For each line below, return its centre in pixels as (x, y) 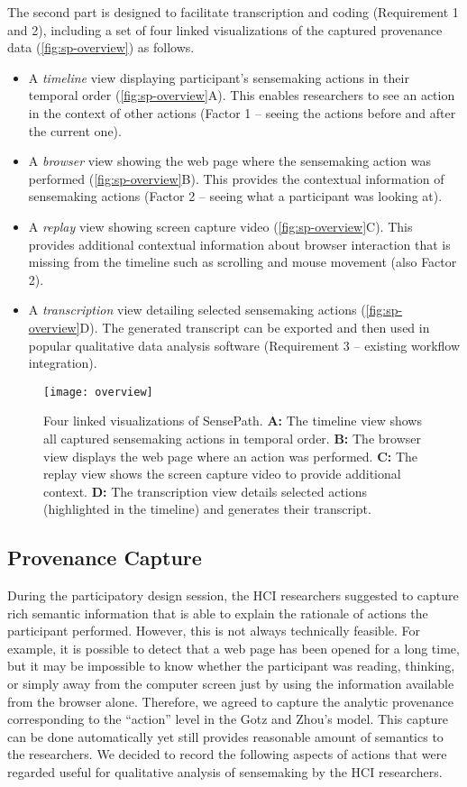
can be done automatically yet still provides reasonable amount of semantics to (225, 736)
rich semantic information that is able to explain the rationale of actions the (218, 613)
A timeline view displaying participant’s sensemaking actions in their (219, 77)
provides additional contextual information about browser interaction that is (239, 244)
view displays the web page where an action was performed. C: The (231, 456)
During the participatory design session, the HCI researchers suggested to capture (233, 595)
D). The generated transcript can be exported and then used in (255, 327)
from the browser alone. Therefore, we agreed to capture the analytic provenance (231, 701)
